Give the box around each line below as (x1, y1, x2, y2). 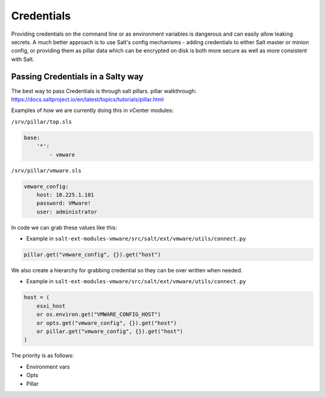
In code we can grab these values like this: (11, 224, 118, 231)
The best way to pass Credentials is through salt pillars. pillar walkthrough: (11, 87, 197, 94)
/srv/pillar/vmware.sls (11, 167, 81, 174)
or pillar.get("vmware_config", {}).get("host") (36, 327, 184, 335)
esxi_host (36, 303, 66, 309)
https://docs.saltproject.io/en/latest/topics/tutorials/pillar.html (11, 96, 164, 103)
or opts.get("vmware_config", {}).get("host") (36, 320, 177, 326)
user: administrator (36, 208, 98, 215)
